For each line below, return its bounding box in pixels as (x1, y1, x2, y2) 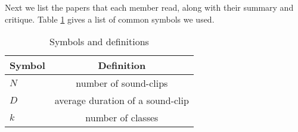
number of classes (85, 111, 159, 125)
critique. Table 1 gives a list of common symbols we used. (5, 12, 215, 25)
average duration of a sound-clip (54, 93, 189, 108)
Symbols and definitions (49, 34, 149, 49)
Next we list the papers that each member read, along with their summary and (5, 1, 294, 13)
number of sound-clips (76, 76, 168, 90)
